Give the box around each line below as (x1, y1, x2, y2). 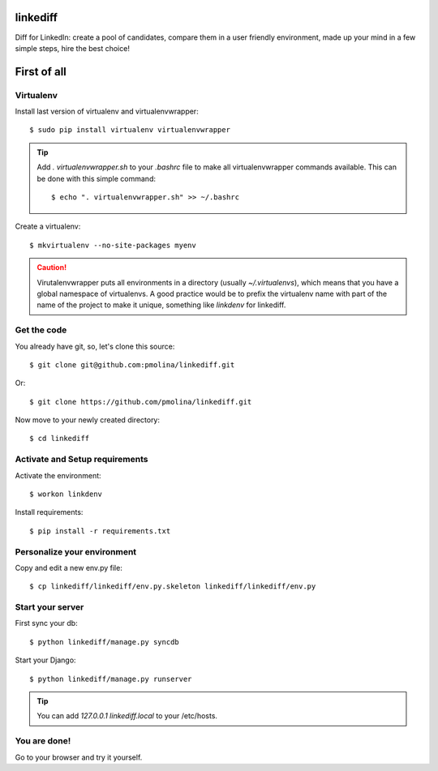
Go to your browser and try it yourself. (15, 752, 143, 762)
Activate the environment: (15, 470, 101, 480)
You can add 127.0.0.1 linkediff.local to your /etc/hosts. (36, 711, 218, 721)
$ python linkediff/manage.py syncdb (29, 637, 180, 646)
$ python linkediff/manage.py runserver (29, 674, 192, 683)
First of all (15, 65, 67, 79)
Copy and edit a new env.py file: (15, 563, 123, 572)
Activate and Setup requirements (15, 454, 149, 465)
